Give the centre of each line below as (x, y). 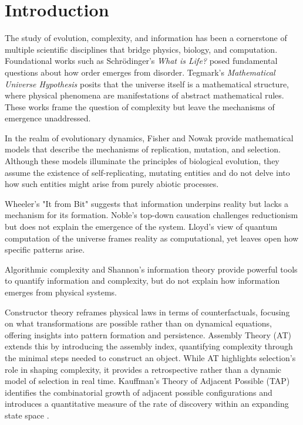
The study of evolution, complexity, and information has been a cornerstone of (146, 38)
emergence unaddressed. (48, 118)
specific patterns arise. (45, 249)
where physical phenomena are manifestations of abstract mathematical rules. (144, 95)
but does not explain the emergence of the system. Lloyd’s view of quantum (141, 227)
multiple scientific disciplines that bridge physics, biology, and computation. (141, 49)
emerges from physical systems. (61, 292)
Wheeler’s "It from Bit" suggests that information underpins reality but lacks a (147, 203)
